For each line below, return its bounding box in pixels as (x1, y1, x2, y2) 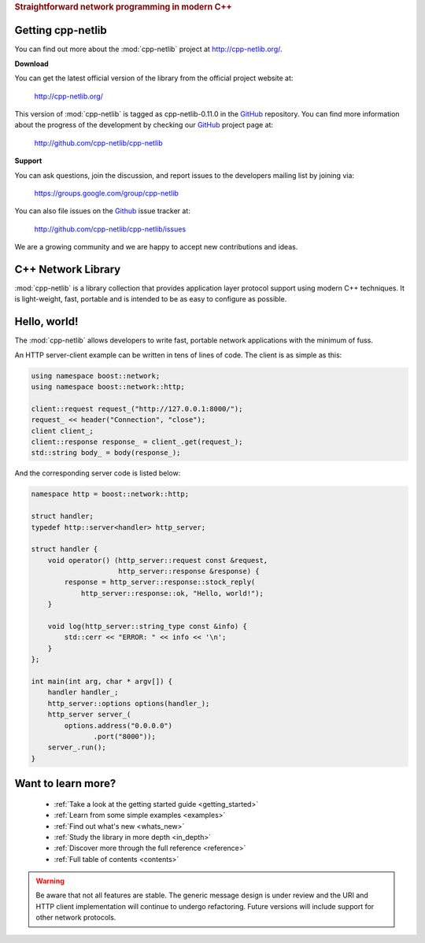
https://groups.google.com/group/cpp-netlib (34, 188, 179, 198)
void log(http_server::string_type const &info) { (47, 622, 247, 631)
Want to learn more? (14, 777, 116, 790)
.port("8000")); (93, 732, 157, 741)
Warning (35, 876, 65, 886)
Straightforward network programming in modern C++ (14, 2, 232, 12)
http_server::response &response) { (118, 567, 260, 576)
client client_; (31, 426, 94, 435)
